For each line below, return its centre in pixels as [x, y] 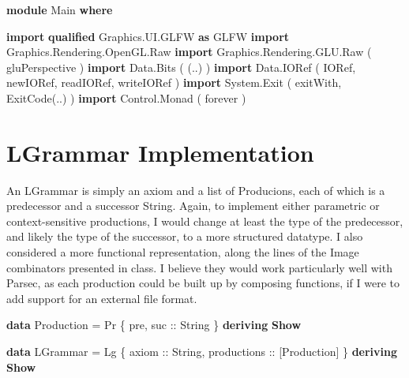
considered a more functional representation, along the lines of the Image [183, 252]
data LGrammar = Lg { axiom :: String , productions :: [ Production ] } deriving [202, 352]
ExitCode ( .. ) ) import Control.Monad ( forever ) [126, 97]
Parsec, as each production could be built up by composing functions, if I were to [203, 283]
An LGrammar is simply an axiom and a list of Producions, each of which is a [196, 190]
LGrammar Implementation [160, 152]
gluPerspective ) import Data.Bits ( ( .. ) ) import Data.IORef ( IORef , [181, 67]
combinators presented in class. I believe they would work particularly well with [199, 267]
